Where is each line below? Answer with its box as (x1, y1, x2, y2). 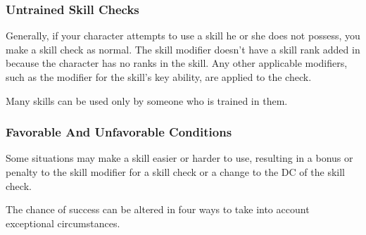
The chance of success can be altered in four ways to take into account (6, 202, 310, 217)
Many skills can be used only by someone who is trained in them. (6, 93, 288, 108)
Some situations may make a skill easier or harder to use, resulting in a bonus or (6, 151, 353, 165)
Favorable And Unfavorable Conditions (6, 123, 232, 141)
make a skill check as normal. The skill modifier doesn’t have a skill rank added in (6, 42, 360, 56)
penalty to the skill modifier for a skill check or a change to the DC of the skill (6, 165, 345, 179)
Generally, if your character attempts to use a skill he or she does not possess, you (6, 28, 360, 43)
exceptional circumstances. (6, 215, 120, 230)
